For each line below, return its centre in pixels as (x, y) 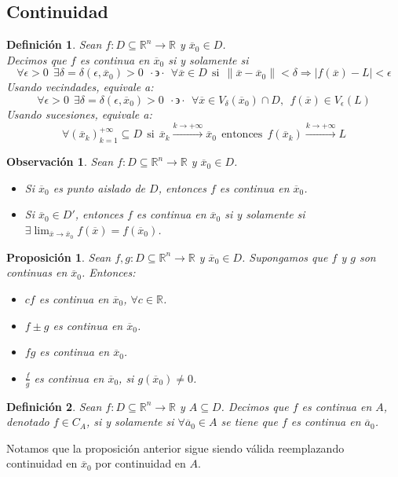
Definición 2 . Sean (54, 406)
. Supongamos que (285, 257)
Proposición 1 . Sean (59, 257)
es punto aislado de (99, 187)
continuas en (37, 272)
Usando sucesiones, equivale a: (79, 114)
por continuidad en (141, 463)
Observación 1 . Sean (60, 161)
